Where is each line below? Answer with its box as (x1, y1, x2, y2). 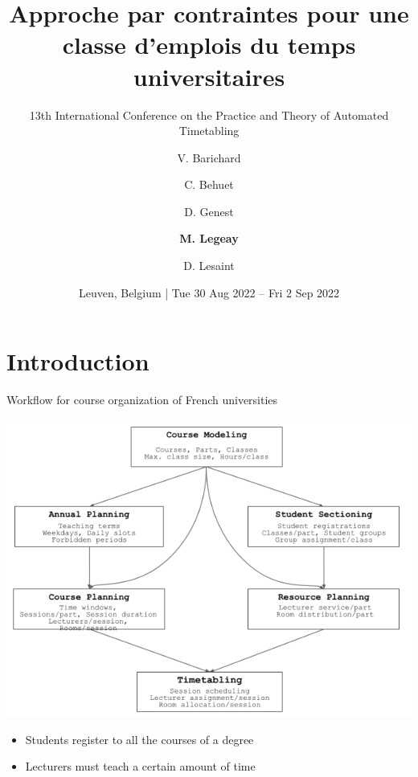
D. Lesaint (183, 257, 235, 274)
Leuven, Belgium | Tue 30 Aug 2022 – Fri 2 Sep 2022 (78, 284, 340, 301)
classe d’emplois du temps (62, 28, 356, 61)
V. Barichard (177, 149, 241, 166)
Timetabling (178, 122, 240, 139)
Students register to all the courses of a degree (25, 730, 254, 747)
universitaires (133, 59, 285, 92)
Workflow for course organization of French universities (6, 391, 278, 408)
